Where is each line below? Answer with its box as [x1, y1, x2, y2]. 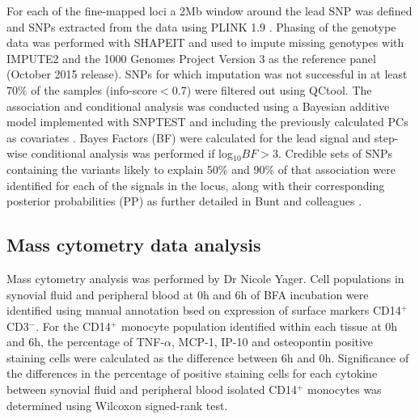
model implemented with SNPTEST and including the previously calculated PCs [6, 113, 408, 130]
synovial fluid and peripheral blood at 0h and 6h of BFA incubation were [6, 286, 369, 303]
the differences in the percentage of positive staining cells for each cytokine [6, 365, 378, 382]
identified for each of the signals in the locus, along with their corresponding [6, 176, 385, 193]
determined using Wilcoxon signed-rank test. [6, 396, 228, 413]
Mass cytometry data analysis [6, 232, 261, 257]
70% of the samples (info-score [6, 81, 158, 98]
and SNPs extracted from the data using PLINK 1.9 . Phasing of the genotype [6, 18, 396, 35]
